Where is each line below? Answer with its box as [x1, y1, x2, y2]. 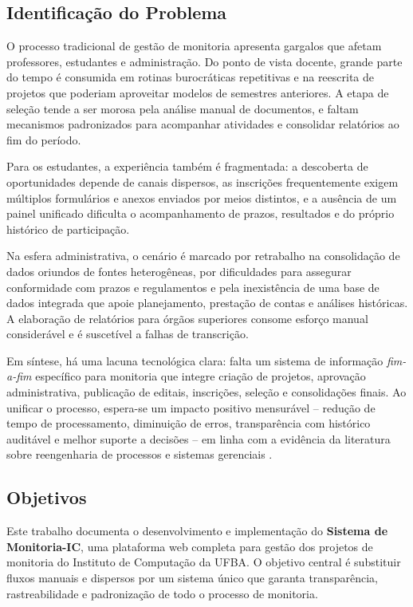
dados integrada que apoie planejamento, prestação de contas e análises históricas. [6, 294, 408, 311]
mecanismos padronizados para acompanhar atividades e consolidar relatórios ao [6, 116, 399, 132]
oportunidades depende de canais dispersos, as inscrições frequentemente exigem [6, 173, 399, 190]
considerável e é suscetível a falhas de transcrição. [6, 325, 249, 342]
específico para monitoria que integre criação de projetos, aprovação [35, 368, 366, 384]
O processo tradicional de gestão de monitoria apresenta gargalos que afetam [6, 37, 382, 54]
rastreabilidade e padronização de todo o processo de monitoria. [6, 585, 318, 601]
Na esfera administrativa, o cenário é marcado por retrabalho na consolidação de [6, 247, 400, 264]
